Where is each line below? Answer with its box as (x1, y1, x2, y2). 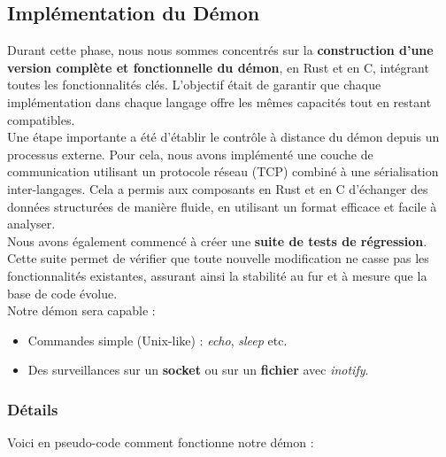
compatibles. (7, 110, 75, 128)
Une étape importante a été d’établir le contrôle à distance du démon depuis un (7, 128, 440, 146)
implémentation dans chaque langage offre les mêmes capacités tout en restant (7, 92, 432, 111)
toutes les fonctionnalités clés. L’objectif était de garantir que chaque (7, 75, 381, 94)
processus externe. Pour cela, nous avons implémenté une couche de (7, 144, 373, 163)
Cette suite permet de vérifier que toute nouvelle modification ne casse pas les (7, 249, 429, 267)
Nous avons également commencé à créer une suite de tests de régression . (7, 231, 427, 250)
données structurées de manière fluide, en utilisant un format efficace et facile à (7, 197, 437, 215)
